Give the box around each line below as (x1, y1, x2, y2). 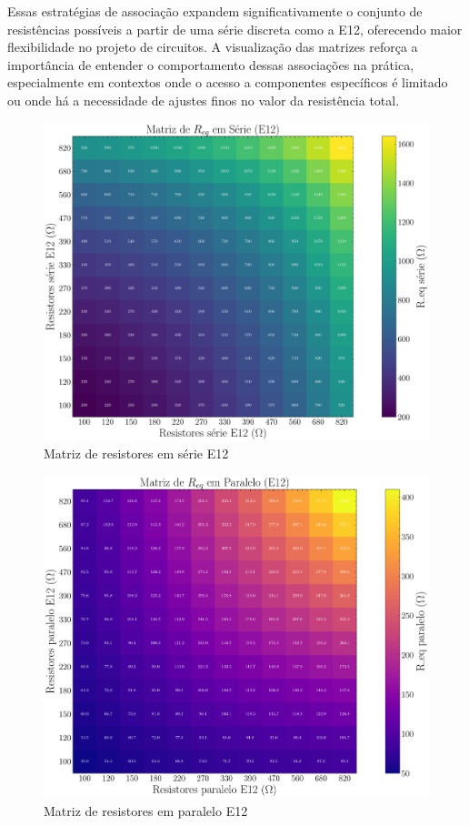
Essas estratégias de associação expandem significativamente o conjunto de (7, 2, 423, 20)
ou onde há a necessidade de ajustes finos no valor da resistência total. (7, 90, 400, 109)
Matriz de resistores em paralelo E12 (44, 801, 248, 820)
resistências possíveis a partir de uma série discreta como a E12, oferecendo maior (7, 19, 463, 38)
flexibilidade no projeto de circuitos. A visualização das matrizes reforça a (7, 37, 418, 56)
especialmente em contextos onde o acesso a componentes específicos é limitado (7, 73, 448, 92)
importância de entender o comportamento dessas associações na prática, (7, 55, 414, 74)
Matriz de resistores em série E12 (44, 444, 229, 463)
